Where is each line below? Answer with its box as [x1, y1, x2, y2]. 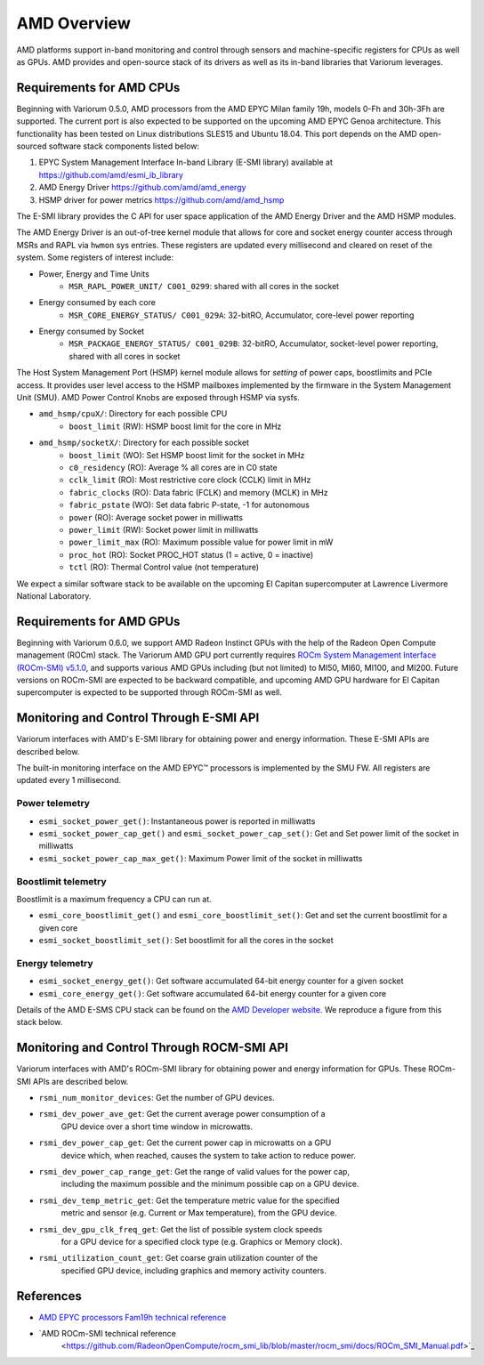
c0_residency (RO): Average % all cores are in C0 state [69, 463, 278, 472]
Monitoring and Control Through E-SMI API [16, 710, 260, 725]
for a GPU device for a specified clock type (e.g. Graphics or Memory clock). [60, 1236, 343, 1247]
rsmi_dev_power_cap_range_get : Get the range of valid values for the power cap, [38, 1167, 351, 1177]
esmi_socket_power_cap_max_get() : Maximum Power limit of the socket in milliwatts [38, 852, 363, 863]
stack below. [16, 1017, 63, 1028]
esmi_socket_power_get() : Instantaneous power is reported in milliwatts [38, 815, 316, 827]
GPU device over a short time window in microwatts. [60, 1121, 254, 1132]
